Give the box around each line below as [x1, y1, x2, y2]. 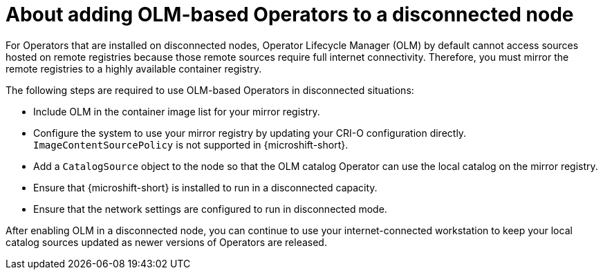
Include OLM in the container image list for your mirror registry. [33, 105, 320, 117]
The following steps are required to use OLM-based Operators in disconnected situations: [6, 84, 414, 96]
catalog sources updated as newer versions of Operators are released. [6, 236, 327, 248]
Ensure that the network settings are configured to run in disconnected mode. [33, 202, 387, 215]
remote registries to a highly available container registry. [6, 62, 262, 75]
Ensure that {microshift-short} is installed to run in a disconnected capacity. [33, 181, 378, 193]
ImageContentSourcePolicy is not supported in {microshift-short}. [33, 138, 349, 151]
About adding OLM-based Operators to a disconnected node [6, 3, 574, 26]
